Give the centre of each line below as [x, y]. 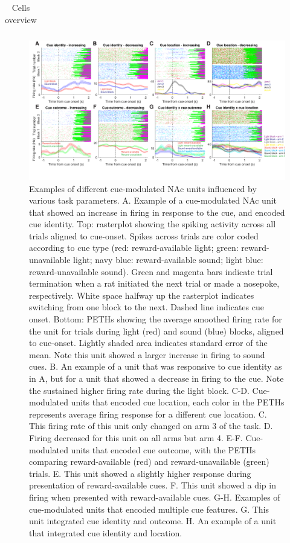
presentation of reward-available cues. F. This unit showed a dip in [153, 485]
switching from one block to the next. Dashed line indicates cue [147, 307]
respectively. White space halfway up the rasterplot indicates [142, 295]
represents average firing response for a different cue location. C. [148, 414]
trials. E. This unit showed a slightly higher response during [140, 473]
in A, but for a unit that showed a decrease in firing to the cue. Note [156, 378]
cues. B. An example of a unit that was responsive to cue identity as [156, 366]
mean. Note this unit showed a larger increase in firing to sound [147, 354]
